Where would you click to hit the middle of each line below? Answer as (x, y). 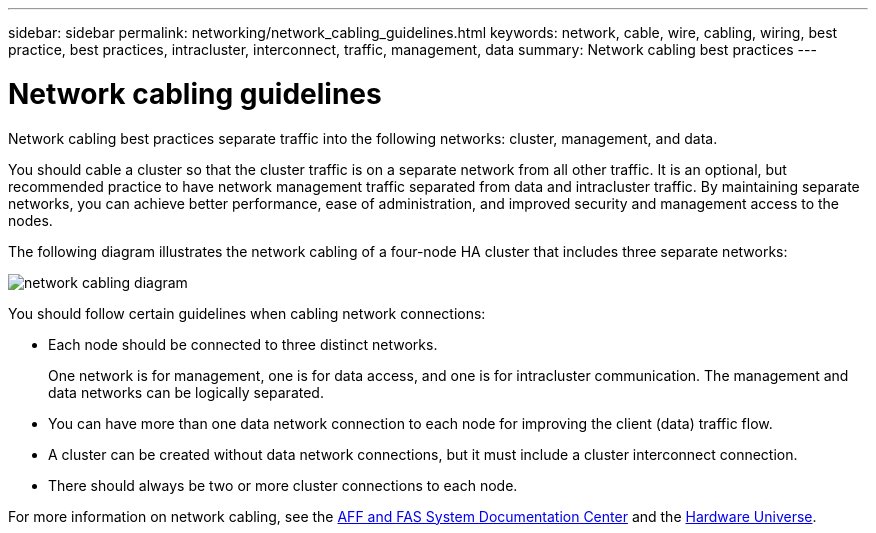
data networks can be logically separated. (186, 392)
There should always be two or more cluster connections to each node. (283, 485)
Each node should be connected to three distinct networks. (243, 344)
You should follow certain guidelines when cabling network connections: (247, 313)
